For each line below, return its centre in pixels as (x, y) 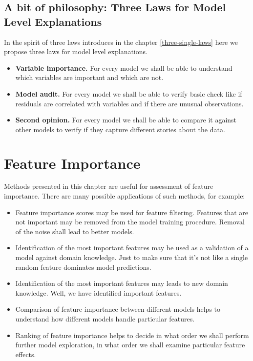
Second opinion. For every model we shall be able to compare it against (126, 120)
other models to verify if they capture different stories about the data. (120, 129)
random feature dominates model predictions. (83, 267)
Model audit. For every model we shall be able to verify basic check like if (129, 93)
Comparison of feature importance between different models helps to (118, 309)
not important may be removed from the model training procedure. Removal (130, 222)
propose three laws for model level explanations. (76, 51)
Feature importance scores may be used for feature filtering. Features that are (132, 212)
